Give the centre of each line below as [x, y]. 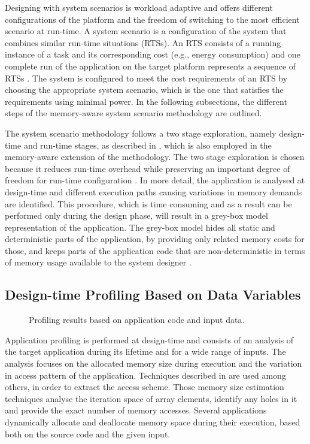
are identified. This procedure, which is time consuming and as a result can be [148, 203]
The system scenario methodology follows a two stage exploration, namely [141, 133]
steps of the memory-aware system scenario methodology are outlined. [133, 113]
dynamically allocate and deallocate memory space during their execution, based [153, 422]
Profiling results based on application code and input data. [137, 320]
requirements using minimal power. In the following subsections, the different [146, 101]
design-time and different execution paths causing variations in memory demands [154, 191]
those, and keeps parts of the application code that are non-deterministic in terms [155, 250]
